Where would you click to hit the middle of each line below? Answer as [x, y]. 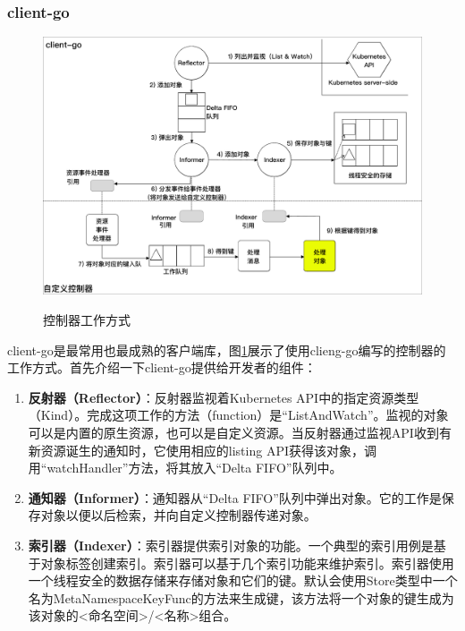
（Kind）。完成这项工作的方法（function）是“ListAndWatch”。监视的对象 [238, 415]
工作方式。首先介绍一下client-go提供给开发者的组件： [162, 367]
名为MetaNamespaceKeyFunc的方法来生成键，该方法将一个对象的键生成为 [241, 597]
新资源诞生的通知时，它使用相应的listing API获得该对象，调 [202, 450]
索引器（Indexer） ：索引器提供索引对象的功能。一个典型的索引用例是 [231, 545]
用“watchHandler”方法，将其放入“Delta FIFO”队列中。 [185, 468]
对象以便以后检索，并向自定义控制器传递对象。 [178, 515]
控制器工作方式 [87, 320]
